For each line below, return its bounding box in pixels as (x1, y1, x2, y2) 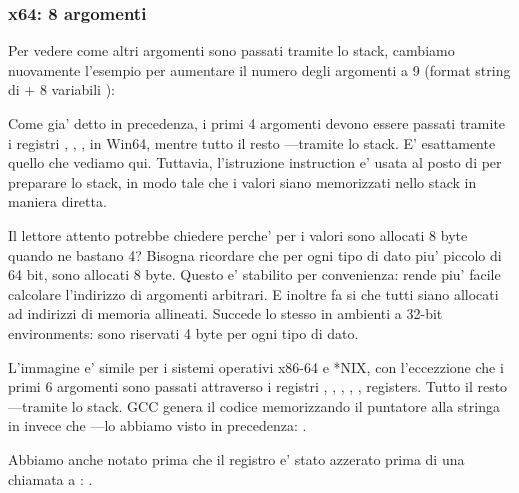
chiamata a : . (8, 468, 93, 489)
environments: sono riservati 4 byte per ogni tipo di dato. (8, 322, 359, 343)
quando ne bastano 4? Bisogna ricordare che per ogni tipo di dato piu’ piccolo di (8, 244, 502, 265)
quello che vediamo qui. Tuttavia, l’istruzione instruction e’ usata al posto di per (8, 152, 502, 173)
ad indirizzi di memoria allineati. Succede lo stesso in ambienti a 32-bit (8, 303, 443, 324)
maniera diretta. (8, 191, 107, 212)
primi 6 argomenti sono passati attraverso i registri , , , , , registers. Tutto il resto (8, 376, 508, 397)
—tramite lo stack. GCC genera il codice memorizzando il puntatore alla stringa (8, 395, 500, 416)
